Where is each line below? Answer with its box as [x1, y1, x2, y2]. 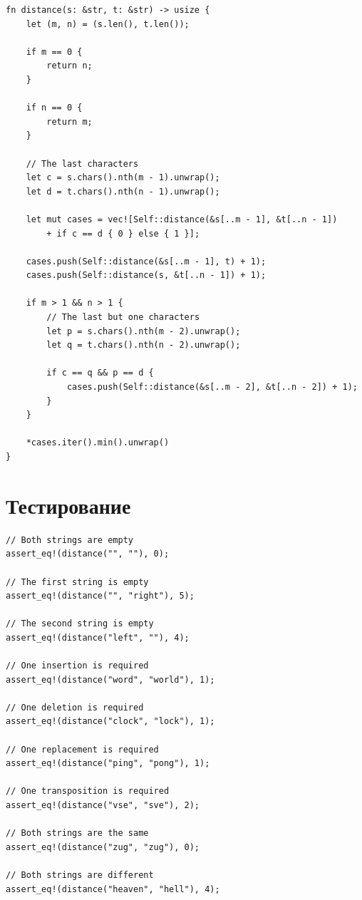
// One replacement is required [6, 744, 159, 755]
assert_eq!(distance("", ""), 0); [6, 549, 170, 559]
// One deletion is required [6, 702, 144, 713]
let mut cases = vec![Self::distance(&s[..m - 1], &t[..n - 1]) [26, 214, 338, 224]
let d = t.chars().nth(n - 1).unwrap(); [26, 186, 220, 197]
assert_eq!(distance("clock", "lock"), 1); [6, 716, 215, 727]
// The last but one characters [46, 312, 200, 323]
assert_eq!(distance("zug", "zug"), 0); [6, 842, 200, 852]
